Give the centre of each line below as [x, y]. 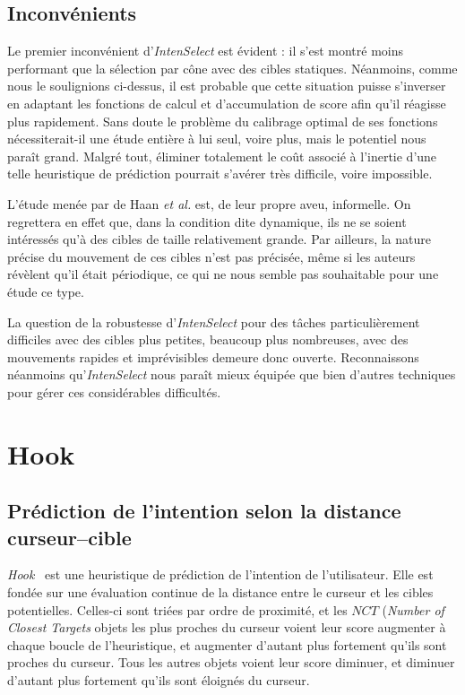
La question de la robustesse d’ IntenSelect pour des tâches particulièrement [214, 321]
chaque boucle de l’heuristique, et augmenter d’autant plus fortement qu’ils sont [227, 644]
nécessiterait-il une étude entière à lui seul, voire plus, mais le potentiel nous [217, 139]
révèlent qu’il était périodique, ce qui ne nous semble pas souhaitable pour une [223, 274]
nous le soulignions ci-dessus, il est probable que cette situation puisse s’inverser [227, 86]
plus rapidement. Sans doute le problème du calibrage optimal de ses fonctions [223, 121]
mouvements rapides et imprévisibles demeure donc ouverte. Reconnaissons [213, 356]
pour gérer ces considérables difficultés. [114, 391]
